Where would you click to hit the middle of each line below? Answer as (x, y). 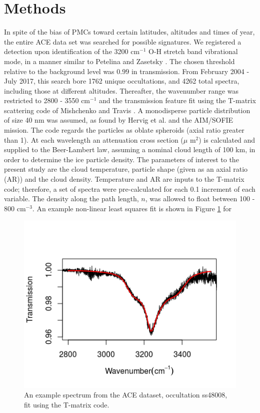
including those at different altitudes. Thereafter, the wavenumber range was (121, 90)
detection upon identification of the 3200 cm (72, 51)
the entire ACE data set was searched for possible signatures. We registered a (123, 41)
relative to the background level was (59, 71)
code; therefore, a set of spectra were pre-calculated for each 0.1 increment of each (130, 188)
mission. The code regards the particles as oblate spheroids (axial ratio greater (124, 130)
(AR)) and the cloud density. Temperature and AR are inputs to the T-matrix (124, 179)
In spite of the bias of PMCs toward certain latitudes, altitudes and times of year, (129, 32)
